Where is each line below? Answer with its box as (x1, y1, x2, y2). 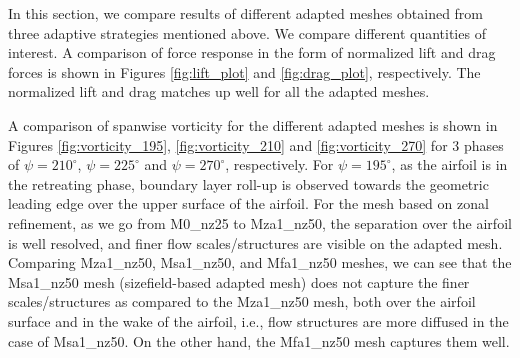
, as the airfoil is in (391, 154, 508, 175)
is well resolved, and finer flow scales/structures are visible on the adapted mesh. (8, 232, 503, 253)
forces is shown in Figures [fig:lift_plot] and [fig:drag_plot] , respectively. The (8, 61, 481, 82)
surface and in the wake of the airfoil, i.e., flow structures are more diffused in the (8, 310, 509, 331)
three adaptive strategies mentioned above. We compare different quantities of (8, 22, 486, 43)
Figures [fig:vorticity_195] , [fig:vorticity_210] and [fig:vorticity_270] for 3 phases (8, 134, 504, 155)
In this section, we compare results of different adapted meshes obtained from (8, 3, 484, 23)
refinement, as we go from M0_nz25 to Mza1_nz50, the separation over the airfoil (8, 212, 512, 233)
